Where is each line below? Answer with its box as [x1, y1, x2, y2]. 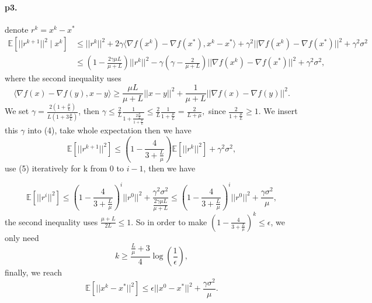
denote [5, 23, 29, 35]
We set [5, 105, 29, 117]
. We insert [258, 105, 298, 117]
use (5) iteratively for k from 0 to [5, 161, 124, 174]
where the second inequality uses [5, 72, 121, 84]
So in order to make [135, 215, 207, 228]
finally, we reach [5, 266, 62, 278]
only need [5, 231, 39, 243]
